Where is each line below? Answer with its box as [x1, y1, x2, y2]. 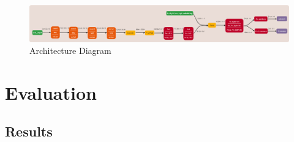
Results [5, 122, 53, 141]
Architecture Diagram [29, 44, 111, 57]
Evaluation [5, 80, 97, 105]
